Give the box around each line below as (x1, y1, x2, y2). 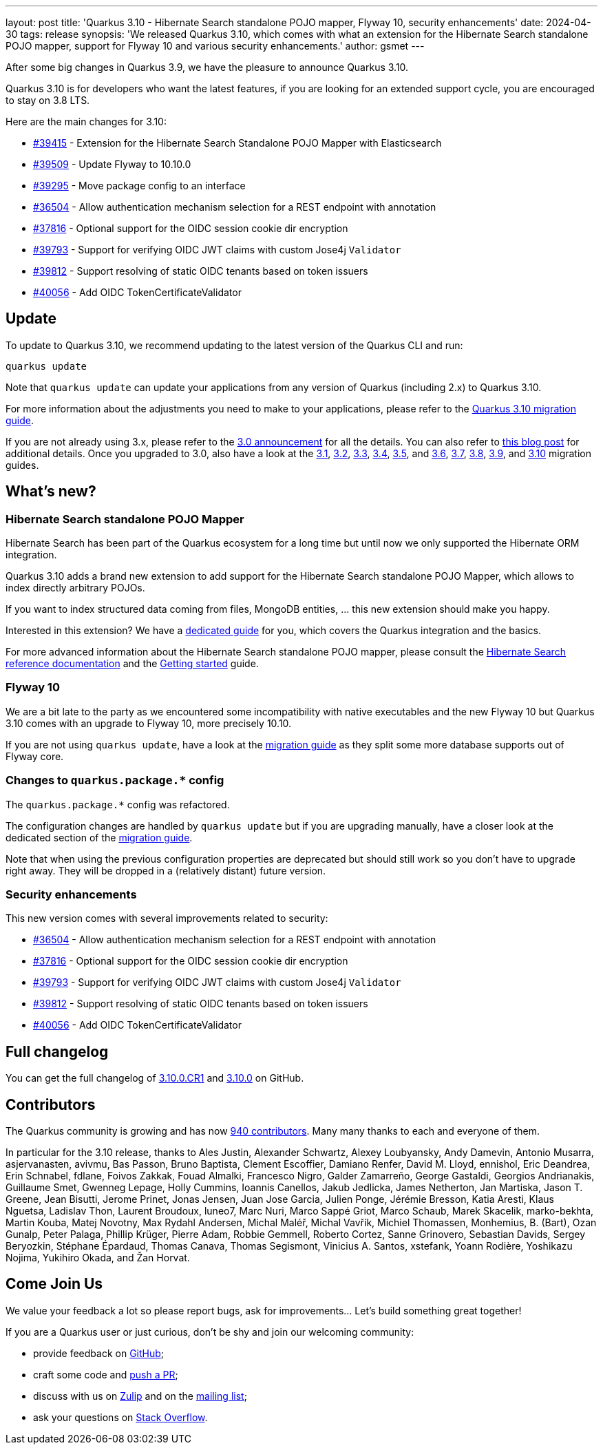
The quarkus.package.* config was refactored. (6, 798, 230, 810)
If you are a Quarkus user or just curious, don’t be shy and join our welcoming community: (6, 1325, 414, 1338)
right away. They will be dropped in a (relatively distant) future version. (6, 864, 326, 876)
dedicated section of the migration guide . (6, 831, 193, 843)
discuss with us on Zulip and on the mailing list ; (33, 1389, 247, 1402)
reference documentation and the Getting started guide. (6, 658, 259, 670)
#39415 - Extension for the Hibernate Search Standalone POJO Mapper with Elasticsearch (33, 137, 442, 149)
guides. (6, 459, 39, 471)
